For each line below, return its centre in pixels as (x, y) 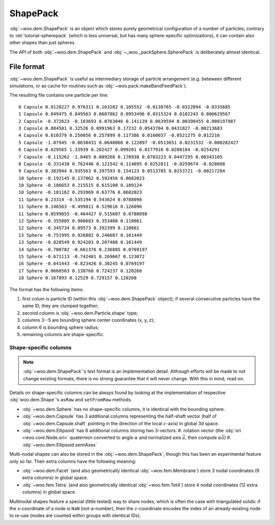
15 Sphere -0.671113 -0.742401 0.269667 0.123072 (82, 256)
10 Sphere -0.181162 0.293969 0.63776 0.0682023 (80, 192)
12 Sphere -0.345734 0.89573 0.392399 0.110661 (79, 228)
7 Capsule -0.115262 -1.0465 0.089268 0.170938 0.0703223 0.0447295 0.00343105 (120, 157)
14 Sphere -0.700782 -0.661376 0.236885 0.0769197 (83, 249)
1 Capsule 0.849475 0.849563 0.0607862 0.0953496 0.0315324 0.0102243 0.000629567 (125, 114)
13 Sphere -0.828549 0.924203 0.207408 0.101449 (80, 242)
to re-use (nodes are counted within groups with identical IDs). (75, 516)
